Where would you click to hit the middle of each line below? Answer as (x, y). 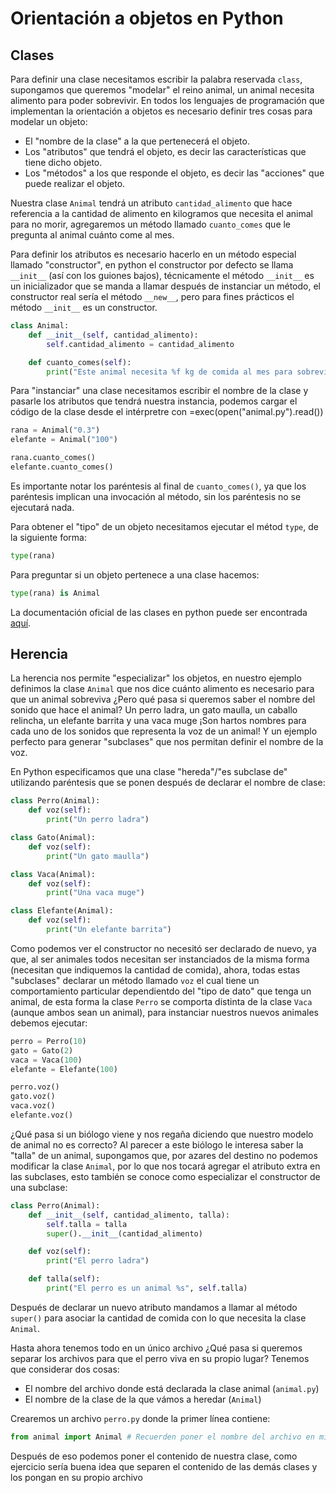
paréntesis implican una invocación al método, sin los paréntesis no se (156, 496)
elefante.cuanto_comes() (62, 467)
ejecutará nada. (42, 507)
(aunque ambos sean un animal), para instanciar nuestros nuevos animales (164, 1012)
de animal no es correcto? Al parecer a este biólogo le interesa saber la (157, 1144)
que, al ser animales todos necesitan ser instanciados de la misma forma (160, 959)
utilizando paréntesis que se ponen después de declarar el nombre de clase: (168, 783)
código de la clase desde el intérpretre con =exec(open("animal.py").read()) (167, 412)
